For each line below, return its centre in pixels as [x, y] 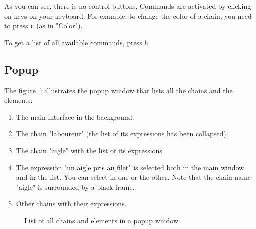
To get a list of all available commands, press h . [77, 42]
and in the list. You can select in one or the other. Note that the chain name [134, 177]
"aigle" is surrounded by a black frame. [75, 187]
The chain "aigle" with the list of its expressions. [90, 151]
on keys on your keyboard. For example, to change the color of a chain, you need [128, 16]
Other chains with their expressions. [71, 204]
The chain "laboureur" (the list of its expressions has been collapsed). [122, 134]
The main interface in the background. [75, 117]
